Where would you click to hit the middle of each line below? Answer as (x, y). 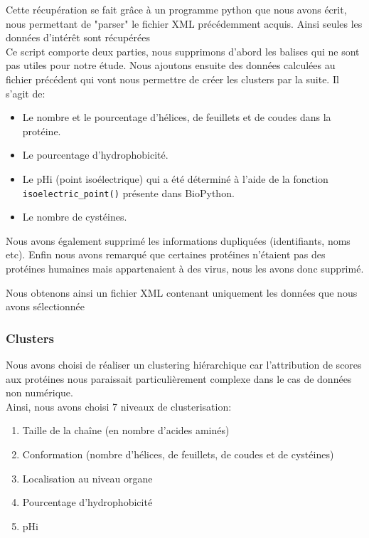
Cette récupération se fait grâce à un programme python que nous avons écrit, (176, 9)
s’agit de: (26, 93)
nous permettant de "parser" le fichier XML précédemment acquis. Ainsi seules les (184, 23)
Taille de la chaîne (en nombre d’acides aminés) (126, 430)
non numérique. (39, 392)
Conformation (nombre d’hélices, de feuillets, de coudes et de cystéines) (178, 454)
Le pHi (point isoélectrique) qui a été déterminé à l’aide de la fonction (175, 178)
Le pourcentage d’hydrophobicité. (95, 155)
